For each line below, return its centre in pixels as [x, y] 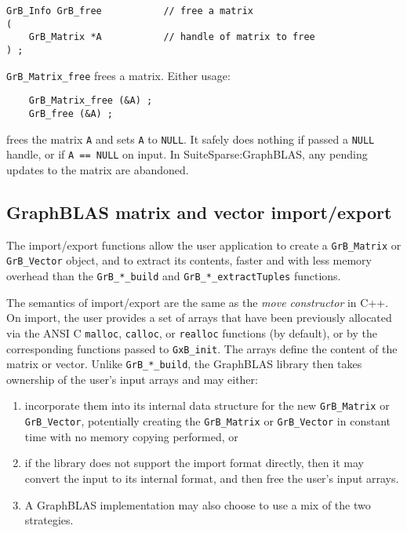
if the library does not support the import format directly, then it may [194, 463]
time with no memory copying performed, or [131, 436]
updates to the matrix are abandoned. [98, 169]
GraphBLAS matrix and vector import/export [199, 212]
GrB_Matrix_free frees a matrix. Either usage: [118, 75]
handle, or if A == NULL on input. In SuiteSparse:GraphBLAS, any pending [187, 154]
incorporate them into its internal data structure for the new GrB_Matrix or [207, 405]
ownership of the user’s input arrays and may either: [132, 379]
